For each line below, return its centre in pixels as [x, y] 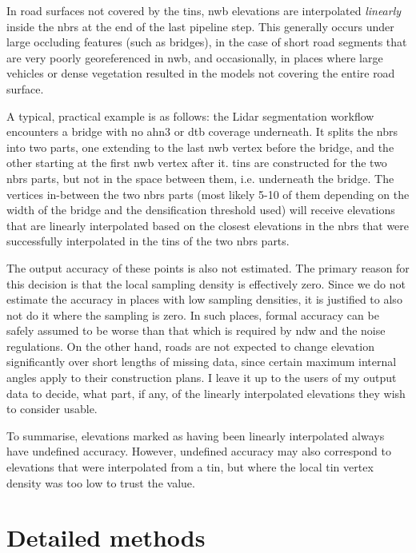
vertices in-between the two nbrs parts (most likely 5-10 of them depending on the [208, 194]
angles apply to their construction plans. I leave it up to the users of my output [202, 378]
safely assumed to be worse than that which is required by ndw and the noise [196, 330]
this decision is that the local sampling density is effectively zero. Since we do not [206, 283]
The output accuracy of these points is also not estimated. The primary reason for [208, 267]
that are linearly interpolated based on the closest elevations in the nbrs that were [208, 225]
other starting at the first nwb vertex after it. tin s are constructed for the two [197, 163]
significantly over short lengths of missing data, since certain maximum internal [202, 362]
